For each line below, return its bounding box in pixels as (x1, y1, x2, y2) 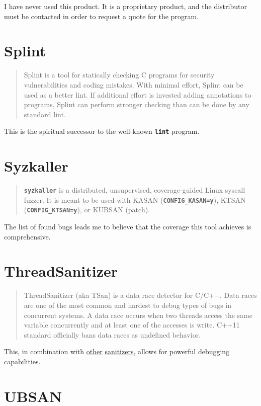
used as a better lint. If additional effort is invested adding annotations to (24, 89, 251, 100)
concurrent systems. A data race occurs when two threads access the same (24, 309, 252, 320)
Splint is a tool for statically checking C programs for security (24, 69, 215, 80)
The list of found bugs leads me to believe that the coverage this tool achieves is (4, 221, 251, 232)
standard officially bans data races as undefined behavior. (24, 329, 201, 340)
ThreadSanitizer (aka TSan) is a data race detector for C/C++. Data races (24, 290, 257, 300)
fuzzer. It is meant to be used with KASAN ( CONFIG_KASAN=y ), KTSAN (24, 194, 246, 205)
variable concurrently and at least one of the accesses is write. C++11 (24, 319, 240, 330)
